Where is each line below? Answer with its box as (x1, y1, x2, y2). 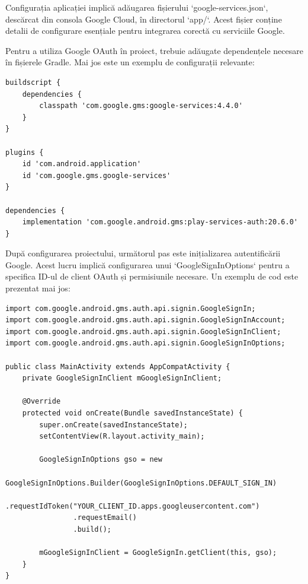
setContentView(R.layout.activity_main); (39, 432, 205, 441)
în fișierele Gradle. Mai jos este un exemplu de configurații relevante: (5, 56, 255, 68)
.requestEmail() (73, 513, 137, 522)
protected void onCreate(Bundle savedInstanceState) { (22, 409, 243, 417)
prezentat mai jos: (5, 282, 70, 294)
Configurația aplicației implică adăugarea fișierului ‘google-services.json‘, (5, 1, 268, 13)
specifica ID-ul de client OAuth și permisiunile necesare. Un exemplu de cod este (5, 270, 299, 283)
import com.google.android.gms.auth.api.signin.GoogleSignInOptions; (5, 339, 285, 348)
